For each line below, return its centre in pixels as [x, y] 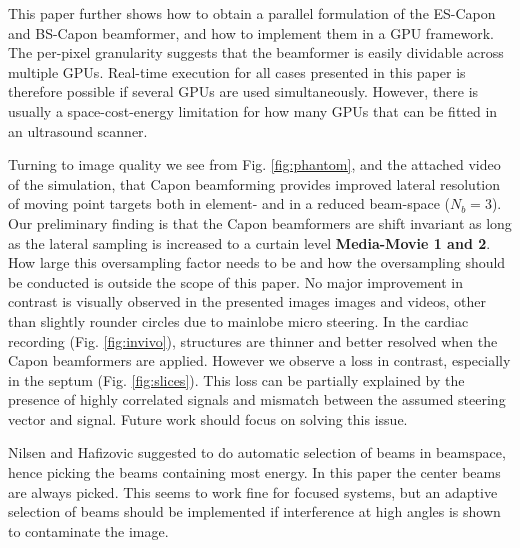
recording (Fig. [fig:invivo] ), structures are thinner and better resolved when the [253, 340]
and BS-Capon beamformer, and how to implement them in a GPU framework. [251, 32]
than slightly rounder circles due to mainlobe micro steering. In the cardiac [238, 320]
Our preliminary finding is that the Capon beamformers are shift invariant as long [260, 222]
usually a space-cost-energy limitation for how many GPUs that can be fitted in [253, 110]
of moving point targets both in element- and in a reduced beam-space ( [229, 203]
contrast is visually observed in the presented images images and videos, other [247, 301]
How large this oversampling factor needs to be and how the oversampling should [257, 262]
